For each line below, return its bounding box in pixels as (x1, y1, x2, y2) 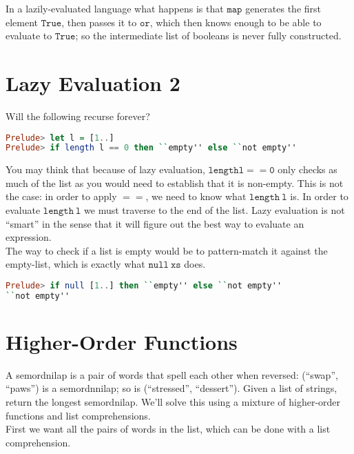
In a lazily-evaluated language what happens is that (6, 1, 224, 15)
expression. (6, 230, 52, 244)
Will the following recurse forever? (6, 108, 150, 123)
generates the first (245, 1, 322, 15)
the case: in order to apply (6, 189, 117, 204)
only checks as (278, 162, 337, 177)
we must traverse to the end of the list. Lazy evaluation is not (84, 203, 345, 217)
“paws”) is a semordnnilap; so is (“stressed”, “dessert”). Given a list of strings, (6, 381, 337, 395)
